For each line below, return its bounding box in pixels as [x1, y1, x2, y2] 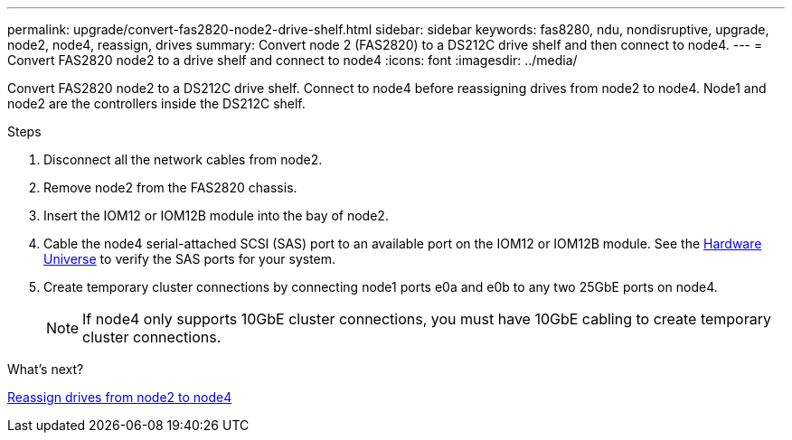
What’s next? [7, 361, 84, 377]
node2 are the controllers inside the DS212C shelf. [7, 96, 306, 111]
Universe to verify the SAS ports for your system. [43, 251, 336, 267]
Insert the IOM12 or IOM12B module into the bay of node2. [43, 208, 389, 223]
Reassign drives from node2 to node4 [7, 389, 232, 405]
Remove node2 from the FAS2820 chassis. [43, 180, 297, 195]
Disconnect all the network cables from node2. [43, 152, 323, 167]
